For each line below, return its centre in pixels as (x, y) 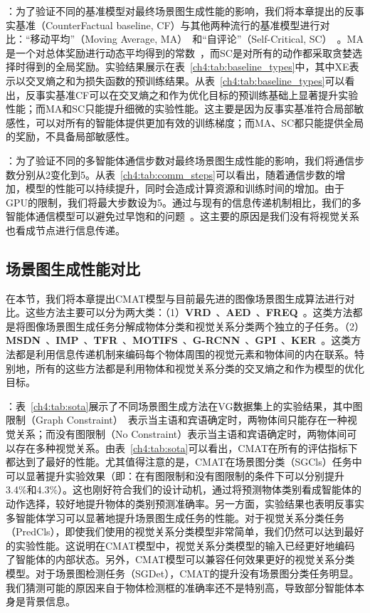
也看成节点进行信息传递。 (65, 230)
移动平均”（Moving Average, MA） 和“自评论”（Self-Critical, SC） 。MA (197, 39)
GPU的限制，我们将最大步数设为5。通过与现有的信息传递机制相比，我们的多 (184, 202)
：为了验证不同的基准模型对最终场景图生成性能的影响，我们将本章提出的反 (180, 11)
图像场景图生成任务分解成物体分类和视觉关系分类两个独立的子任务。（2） (195, 326)
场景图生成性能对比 (73, 268)
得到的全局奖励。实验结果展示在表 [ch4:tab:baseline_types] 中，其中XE (187, 67)
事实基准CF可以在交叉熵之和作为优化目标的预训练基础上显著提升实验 (197, 94)
